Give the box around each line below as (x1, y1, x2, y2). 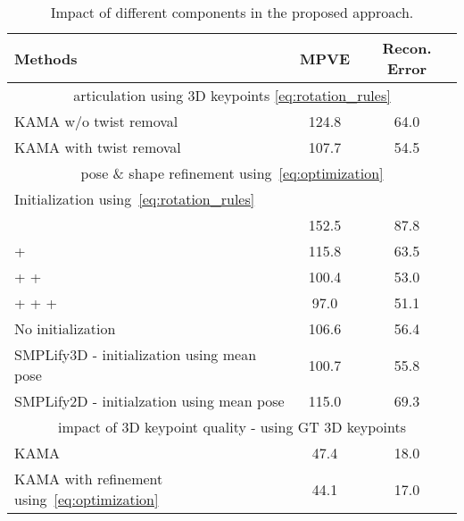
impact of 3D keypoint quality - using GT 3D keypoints (57, 416, 407, 437)
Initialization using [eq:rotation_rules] (14, 189, 255, 209)
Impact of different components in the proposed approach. (50, 2, 414, 22)
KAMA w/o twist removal (14, 111, 178, 131)
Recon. (382, 38, 432, 58)
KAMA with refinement (14, 468, 163, 489)
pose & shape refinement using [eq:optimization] (80, 163, 384, 183)
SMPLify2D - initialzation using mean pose (14, 391, 285, 411)
